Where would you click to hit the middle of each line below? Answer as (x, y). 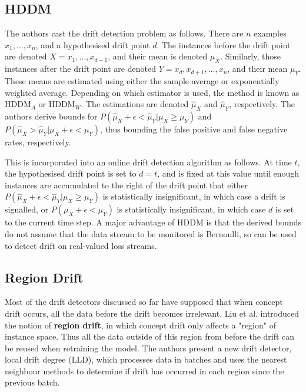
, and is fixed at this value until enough (228, 173)
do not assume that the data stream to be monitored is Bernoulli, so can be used (151, 233)
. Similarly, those (251, 56)
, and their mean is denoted (158, 56)
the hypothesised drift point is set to (71, 173)
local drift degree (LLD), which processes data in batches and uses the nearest (146, 359)
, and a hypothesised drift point (93, 44)
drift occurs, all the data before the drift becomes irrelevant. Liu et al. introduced (152, 313)
